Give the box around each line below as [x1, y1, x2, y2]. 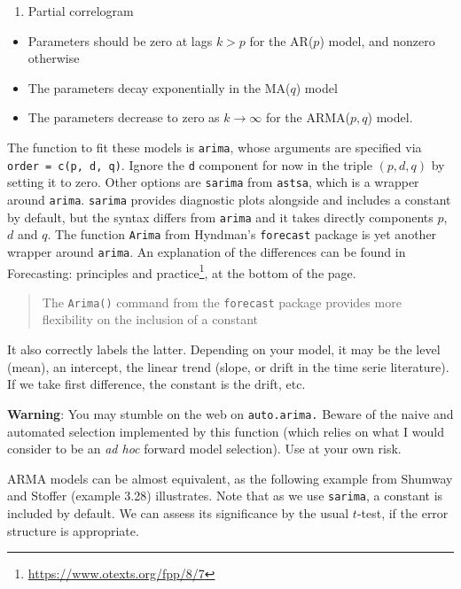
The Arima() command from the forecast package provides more [42, 292, 402, 311]
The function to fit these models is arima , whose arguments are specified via [7, 137, 422, 156]
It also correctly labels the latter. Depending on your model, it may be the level [7, 340, 441, 359]
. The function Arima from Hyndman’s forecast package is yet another [47, 225, 437, 244]
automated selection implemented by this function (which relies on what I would [7, 422, 444, 440]
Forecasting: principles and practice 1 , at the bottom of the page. [7, 260, 356, 282]
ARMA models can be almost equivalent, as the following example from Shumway [7, 469, 453, 487]
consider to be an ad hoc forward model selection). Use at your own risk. [7, 439, 402, 458]
